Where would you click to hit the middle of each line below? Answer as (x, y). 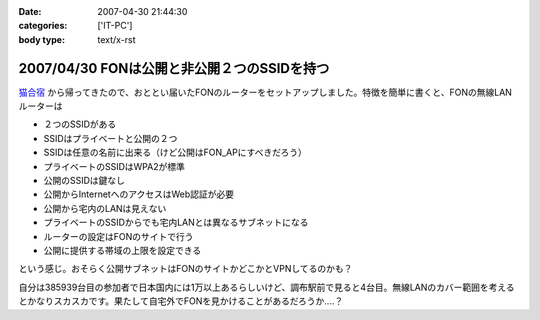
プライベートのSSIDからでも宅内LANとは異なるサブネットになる (176, 222)
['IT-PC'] (115, 26)
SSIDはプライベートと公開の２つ (110, 138)
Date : (30, 11)
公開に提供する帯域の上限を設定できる (122, 250)
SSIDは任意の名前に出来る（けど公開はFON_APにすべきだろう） (175, 152)
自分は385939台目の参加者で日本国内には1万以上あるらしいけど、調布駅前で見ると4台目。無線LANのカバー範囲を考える (266, 287)
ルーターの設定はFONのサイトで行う (118, 236)
